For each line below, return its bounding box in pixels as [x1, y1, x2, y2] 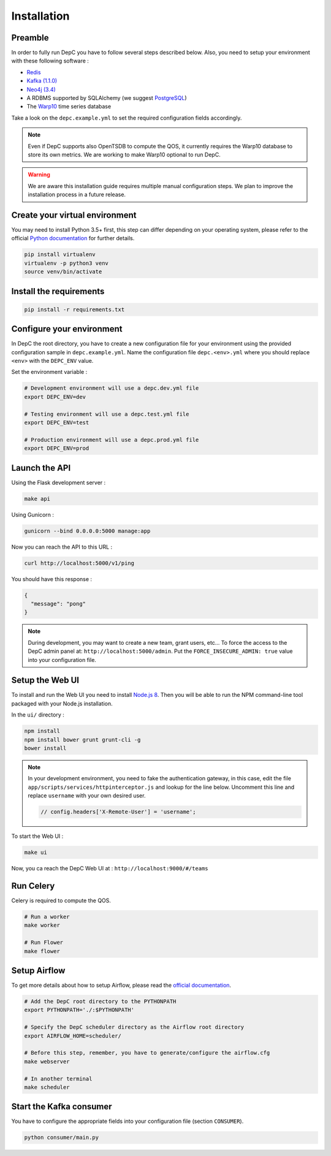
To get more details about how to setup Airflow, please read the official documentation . [11, 981, 232, 989]
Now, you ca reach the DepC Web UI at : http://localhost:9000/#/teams [11, 865, 208, 872]
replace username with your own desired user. [28, 792, 146, 799]
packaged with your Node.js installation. [11, 699, 113, 707]
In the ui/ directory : [11, 711, 64, 718]
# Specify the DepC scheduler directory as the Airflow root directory [24, 1024, 245, 1031]
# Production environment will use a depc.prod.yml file [24, 436, 199, 443]
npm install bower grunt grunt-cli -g [24, 736, 141, 743]
